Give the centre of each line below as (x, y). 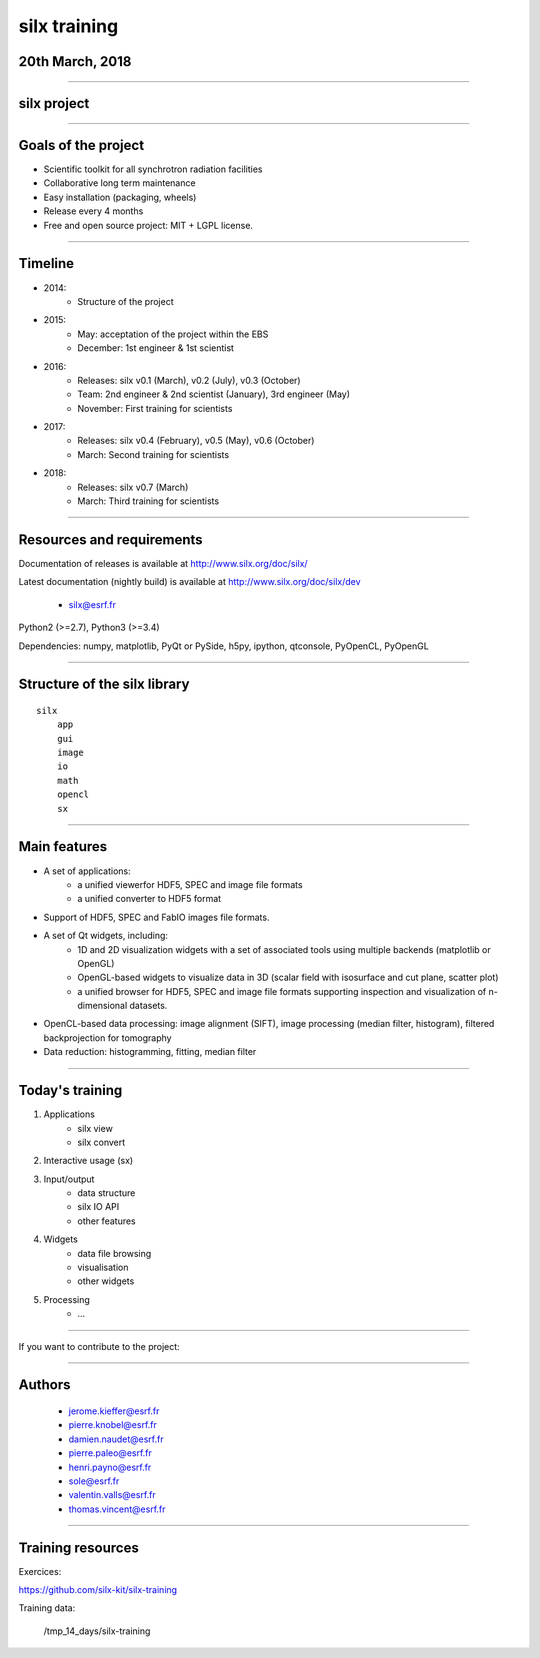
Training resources (78, 1547)
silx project (54, 103)
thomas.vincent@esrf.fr (117, 1509)
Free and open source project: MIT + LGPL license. (148, 225)
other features (107, 1221)
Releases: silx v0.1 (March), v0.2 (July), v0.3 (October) (189, 380)
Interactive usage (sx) (88, 1161)
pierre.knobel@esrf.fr (112, 1425)
